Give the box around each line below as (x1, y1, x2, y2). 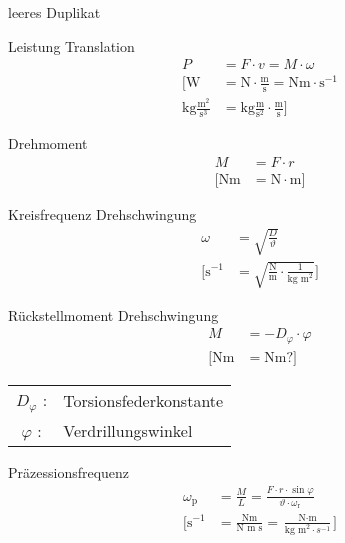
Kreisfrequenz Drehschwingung (8, 204, 197, 225)
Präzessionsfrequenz (8, 461, 130, 482)
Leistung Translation (8, 35, 135, 56)
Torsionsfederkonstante (63, 388, 224, 412)
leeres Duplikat (8, 2, 101, 22)
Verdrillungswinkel (63, 418, 193, 442)
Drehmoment (8, 133, 88, 154)
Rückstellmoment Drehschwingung (8, 304, 219, 325)
